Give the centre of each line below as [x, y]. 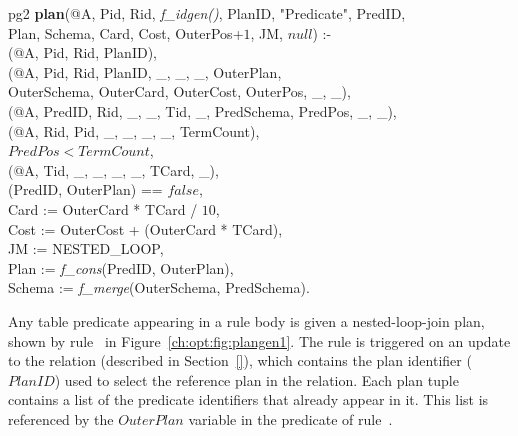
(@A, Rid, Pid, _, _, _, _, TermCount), [134, 130]
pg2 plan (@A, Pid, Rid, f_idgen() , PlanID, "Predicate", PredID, [207, 13]
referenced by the [61, 418]
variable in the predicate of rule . [290, 418]
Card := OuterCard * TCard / [103, 208]
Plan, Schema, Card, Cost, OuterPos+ [126, 32]
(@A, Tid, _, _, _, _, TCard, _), [113, 169]
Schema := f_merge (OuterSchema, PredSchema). [159, 287]
